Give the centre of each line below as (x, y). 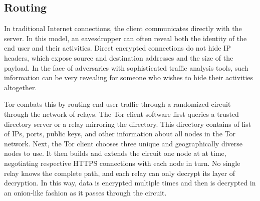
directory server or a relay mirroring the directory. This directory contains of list (128, 124)
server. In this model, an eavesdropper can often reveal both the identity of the (125, 38)
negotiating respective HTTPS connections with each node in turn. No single (122, 163)
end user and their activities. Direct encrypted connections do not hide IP (117, 48)
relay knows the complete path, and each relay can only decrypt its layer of (120, 173)
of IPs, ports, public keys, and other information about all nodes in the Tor (120, 134)
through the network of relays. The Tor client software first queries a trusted (121, 114)
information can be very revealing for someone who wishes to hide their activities (129, 77)
